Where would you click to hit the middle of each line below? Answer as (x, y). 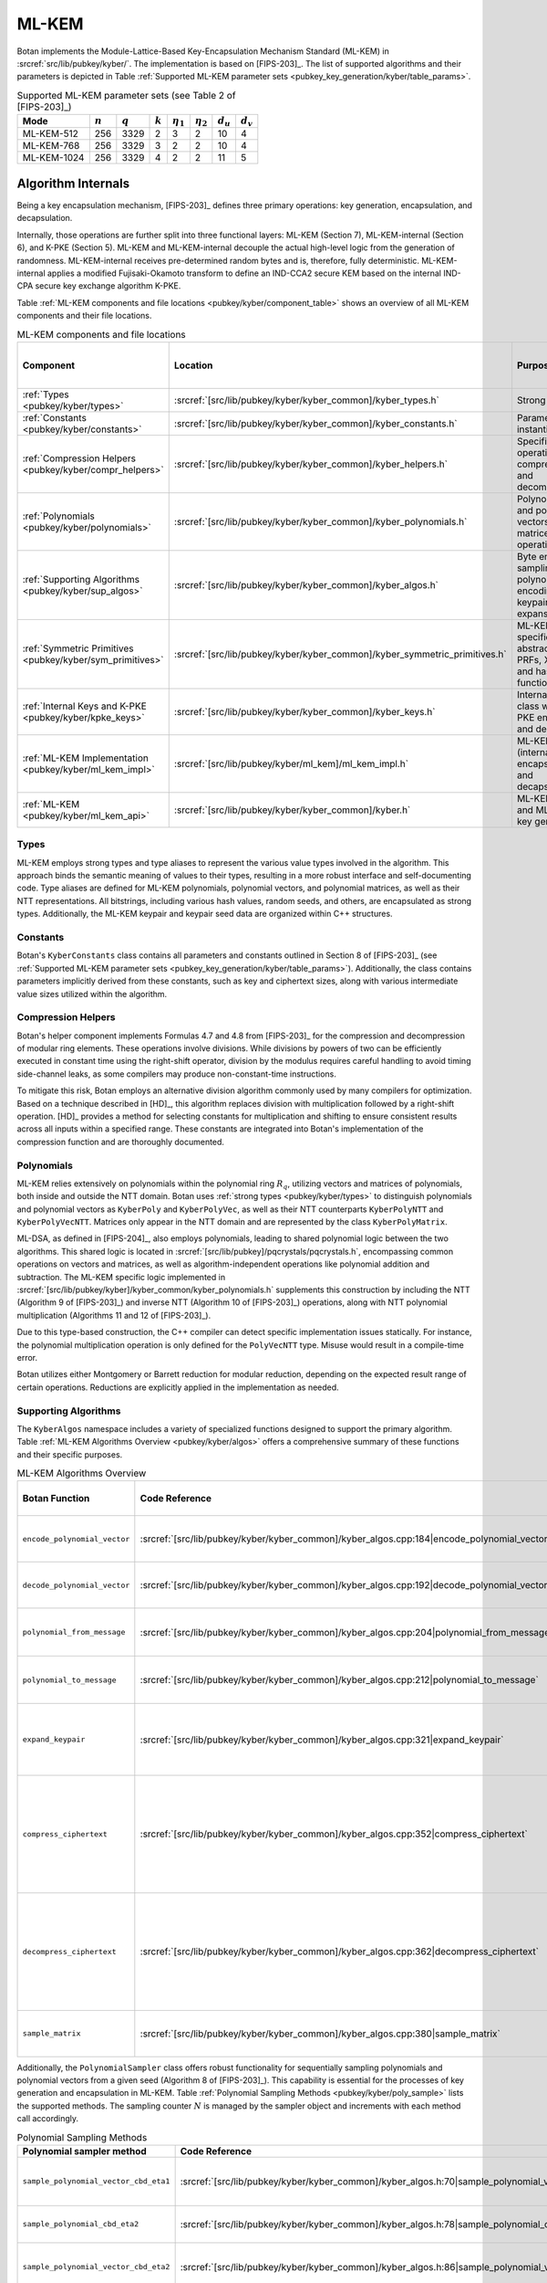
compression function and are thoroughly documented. (121, 1141)
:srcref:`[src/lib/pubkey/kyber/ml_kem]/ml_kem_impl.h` (291, 763)
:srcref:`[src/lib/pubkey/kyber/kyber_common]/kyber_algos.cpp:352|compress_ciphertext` (334, 1834)
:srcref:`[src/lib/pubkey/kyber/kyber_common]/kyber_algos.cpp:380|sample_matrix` (320, 2034)
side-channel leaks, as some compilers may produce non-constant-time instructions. (177, 1074)
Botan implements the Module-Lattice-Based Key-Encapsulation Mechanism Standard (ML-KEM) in (203, 51)
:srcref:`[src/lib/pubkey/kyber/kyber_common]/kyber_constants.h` (315, 423)
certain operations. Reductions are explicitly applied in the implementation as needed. (178, 1387)
